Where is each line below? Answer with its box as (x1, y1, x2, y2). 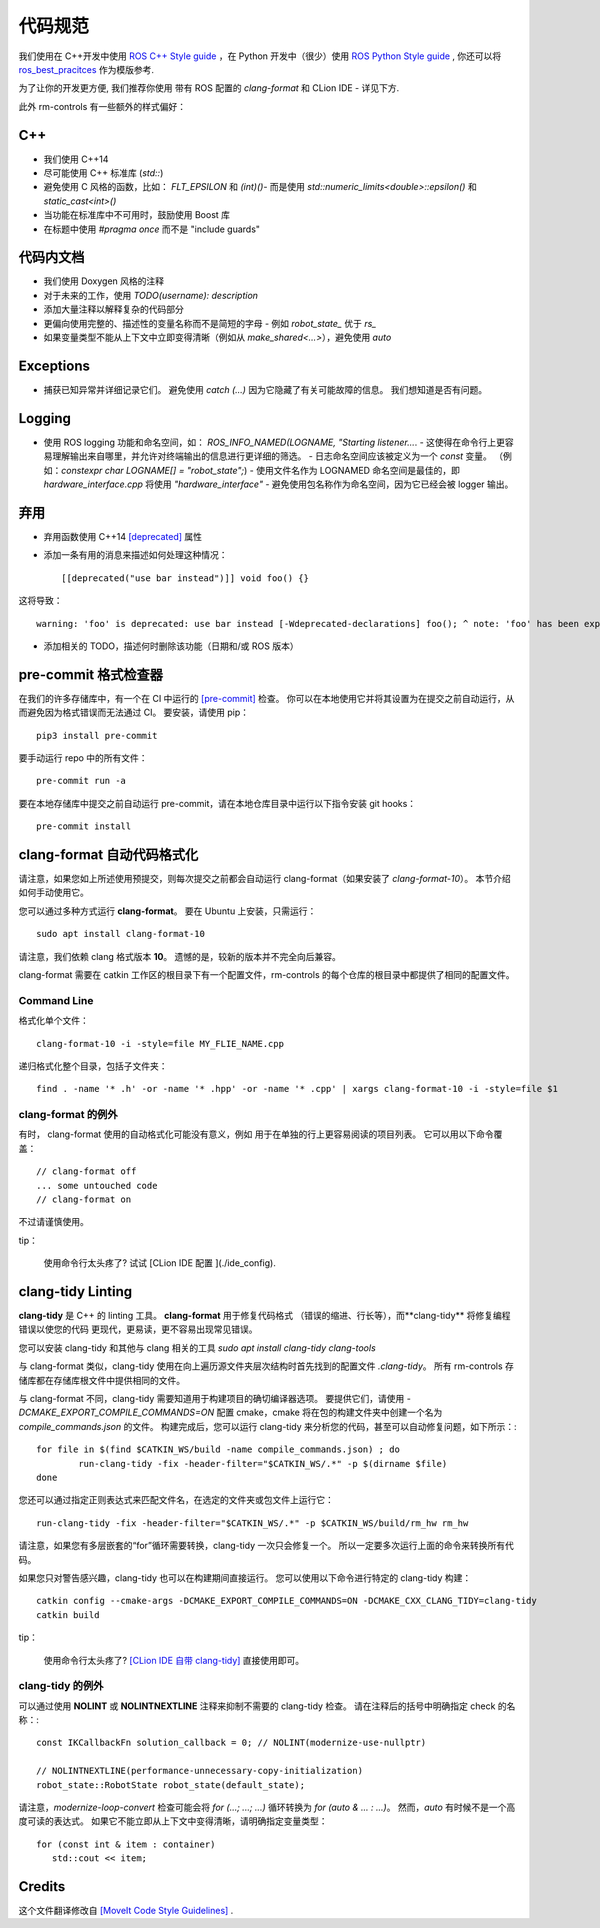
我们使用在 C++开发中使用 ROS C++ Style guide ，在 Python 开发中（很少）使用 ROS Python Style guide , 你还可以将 (18, 50, 502, 62)
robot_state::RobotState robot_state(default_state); (36, 1779, 305, 1790)
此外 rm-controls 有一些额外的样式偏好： (18, 100, 187, 112)
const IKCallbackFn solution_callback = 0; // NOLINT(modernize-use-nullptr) (36, 1737, 427, 1749)
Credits (18, 1878, 66, 1895)
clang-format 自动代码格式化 (18, 846, 199, 863)
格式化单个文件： (18, 1015, 89, 1027)
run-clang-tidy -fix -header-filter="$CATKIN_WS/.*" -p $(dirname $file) (78, 1458, 448, 1469)
